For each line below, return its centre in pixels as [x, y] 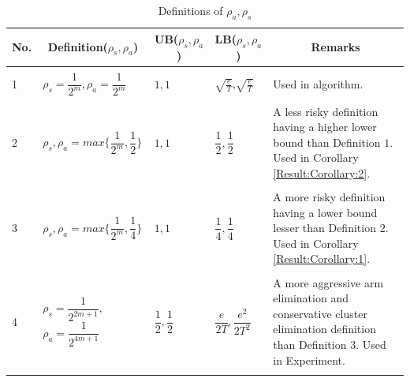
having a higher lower [325, 127]
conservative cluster [320, 313]
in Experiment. [309, 360]
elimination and [311, 298]
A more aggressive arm [328, 282]
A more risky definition [329, 197]
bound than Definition [327, 142]
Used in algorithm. [318, 83]
